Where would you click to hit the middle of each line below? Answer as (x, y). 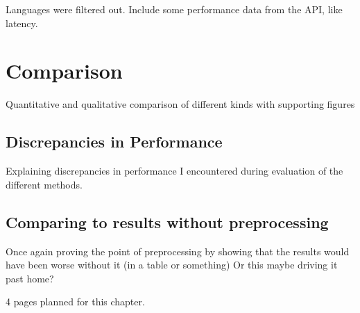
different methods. (44, 184)
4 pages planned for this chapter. (75, 302)
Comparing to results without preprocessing (167, 222)
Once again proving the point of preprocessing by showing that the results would (178, 251)
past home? (30, 278)
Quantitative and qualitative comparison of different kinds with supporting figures (180, 104)
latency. (22, 23)
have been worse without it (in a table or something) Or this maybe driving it (172, 265)
